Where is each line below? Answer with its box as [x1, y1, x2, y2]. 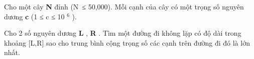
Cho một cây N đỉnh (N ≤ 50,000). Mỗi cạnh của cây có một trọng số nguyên [4, 1, 244, 11]
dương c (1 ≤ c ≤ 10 [4, 11, 65, 21]
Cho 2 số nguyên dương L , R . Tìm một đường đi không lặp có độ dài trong [4, 28, 241, 38]
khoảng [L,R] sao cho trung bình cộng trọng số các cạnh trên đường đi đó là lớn [4, 37, 250, 48]
